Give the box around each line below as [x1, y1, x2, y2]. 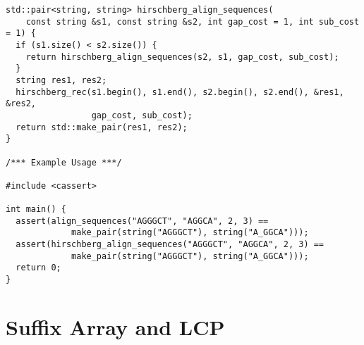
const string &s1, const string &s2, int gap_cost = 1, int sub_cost [25, 16, 360, 27]
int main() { [6, 204, 66, 215]
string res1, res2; [16, 75, 107, 85]
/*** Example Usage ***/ [6, 157, 122, 168]
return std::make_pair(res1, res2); [16, 122, 188, 132]
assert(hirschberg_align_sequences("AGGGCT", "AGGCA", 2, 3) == [16, 239, 324, 250]
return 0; [16, 263, 61, 273]
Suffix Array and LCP [6, 312, 225, 341]
